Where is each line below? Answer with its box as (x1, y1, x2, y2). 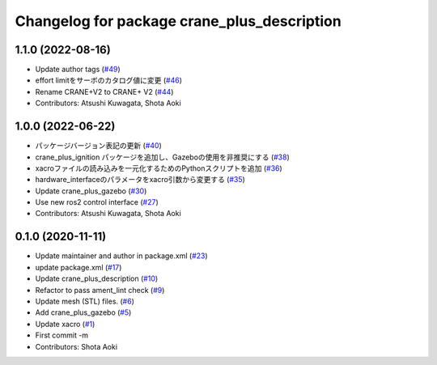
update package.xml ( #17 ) (35, 262, 122, 272)
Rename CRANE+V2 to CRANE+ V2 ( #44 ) (35, 87, 174, 96)
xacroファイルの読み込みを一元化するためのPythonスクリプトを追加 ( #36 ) (35, 163, 282, 173)
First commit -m (35, 330, 89, 340)
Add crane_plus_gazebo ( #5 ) (35, 308, 132, 317)
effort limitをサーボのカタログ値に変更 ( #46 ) (35, 75, 182, 85)
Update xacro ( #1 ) (35, 319, 95, 329)
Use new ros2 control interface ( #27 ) (35, 197, 159, 207)
